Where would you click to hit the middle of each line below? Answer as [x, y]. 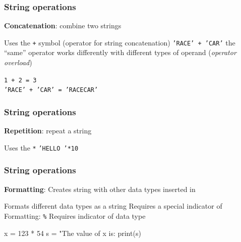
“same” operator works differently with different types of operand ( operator [120, 52]
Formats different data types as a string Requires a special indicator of [113, 206]
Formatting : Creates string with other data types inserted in [100, 189]
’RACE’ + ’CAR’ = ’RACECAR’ [51, 90]
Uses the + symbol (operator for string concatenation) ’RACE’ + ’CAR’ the [120, 42]
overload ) [18, 62]
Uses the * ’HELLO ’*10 [41, 147]
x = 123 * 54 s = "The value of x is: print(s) [73, 233]
